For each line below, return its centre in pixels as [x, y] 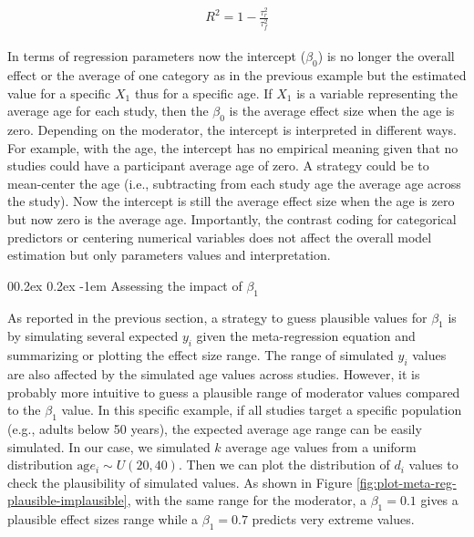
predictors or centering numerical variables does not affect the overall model [220, 237]
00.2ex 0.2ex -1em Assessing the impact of [125, 285]
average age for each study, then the [108, 111]
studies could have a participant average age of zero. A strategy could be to [218, 165]
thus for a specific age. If [203, 93]
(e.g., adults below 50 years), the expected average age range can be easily [215, 428]
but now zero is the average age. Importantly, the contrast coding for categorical [232, 218]
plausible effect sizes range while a [103, 519]
